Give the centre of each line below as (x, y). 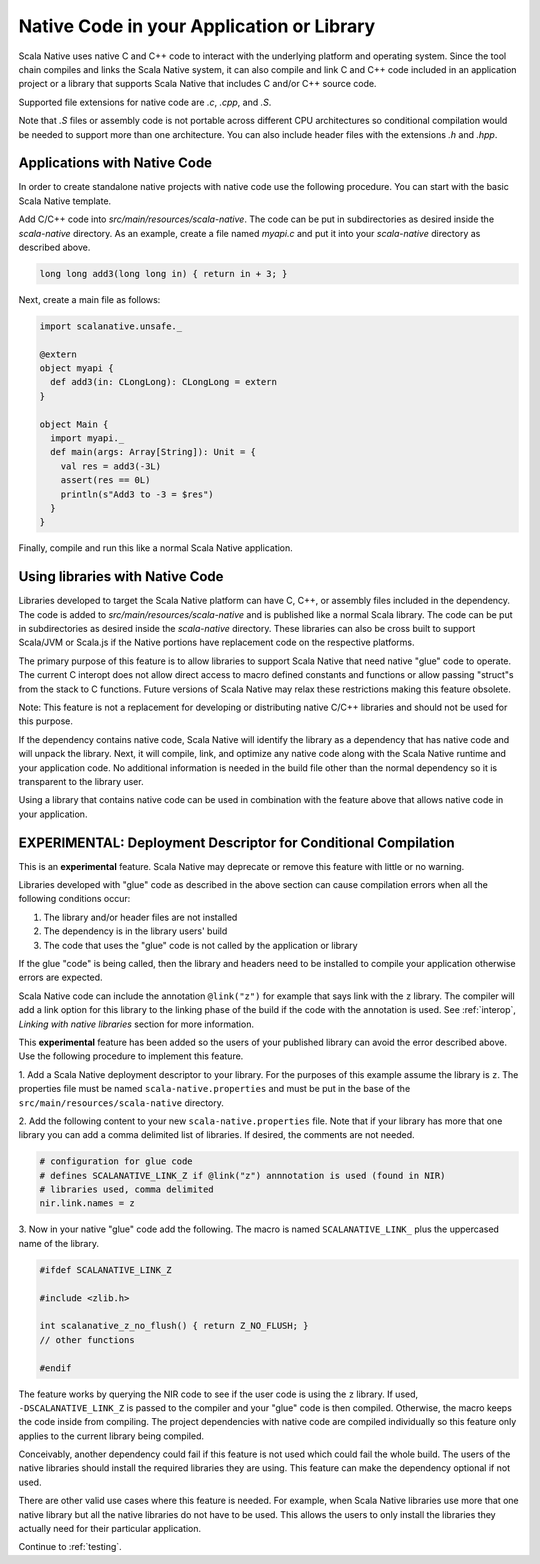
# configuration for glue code (116, 1161)
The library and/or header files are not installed (140, 917)
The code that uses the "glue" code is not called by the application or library (201, 945)
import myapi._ (87, 438)
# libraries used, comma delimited (126, 1189)
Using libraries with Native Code (121, 576)
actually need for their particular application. (110, 1529)
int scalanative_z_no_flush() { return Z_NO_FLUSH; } (174, 1326)
